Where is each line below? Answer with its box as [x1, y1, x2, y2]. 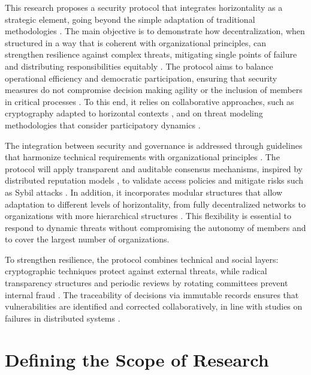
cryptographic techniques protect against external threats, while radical [5, 265, 267, 277]
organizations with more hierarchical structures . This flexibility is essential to [5, 209, 291, 222]
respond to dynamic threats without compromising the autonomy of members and [5, 221, 306, 233]
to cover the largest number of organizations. [5, 233, 170, 245]
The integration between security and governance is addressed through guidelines [5, 139, 303, 151]
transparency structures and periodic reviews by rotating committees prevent [5, 277, 288, 289]
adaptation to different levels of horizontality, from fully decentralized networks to [5, 197, 306, 210]
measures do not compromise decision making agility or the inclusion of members [5, 83, 303, 96]
